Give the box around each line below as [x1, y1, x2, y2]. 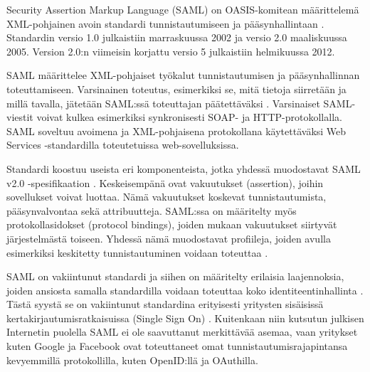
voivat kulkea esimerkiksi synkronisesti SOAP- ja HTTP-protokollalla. [36, 110, 342, 124]
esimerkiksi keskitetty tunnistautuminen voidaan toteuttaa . [6, 245, 268, 260]
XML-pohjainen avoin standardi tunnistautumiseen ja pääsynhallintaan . [6, 16, 324, 31]
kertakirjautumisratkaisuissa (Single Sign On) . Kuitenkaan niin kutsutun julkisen [6, 310, 364, 325]
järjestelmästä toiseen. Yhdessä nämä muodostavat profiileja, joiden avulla [6, 230, 331, 245]
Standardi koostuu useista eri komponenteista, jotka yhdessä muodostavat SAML [6, 161, 361, 176]
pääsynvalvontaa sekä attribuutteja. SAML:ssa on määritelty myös [6, 203, 297, 218]
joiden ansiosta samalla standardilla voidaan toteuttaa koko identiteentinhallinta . [6, 282, 364, 297]
